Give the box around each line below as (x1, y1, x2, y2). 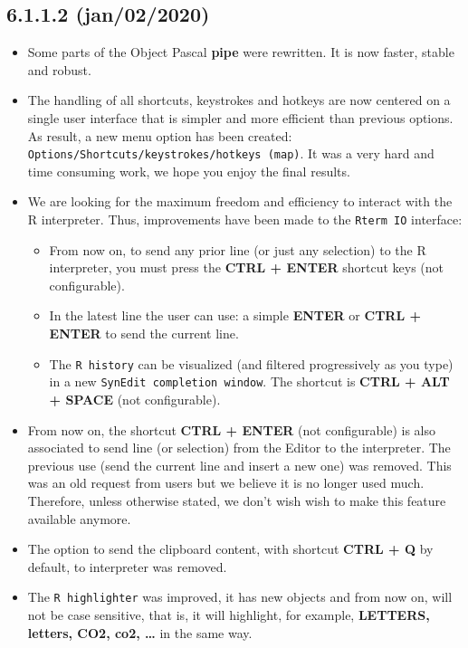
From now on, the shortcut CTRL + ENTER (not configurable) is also (27, 420, 435, 439)
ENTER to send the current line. (49, 324, 239, 343)
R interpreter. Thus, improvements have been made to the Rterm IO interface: (27, 210, 463, 229)
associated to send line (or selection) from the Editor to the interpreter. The (27, 438, 451, 457)
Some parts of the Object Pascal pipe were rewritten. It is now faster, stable (27, 43, 454, 62)
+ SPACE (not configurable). (49, 389, 221, 408)
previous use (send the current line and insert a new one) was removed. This (27, 455, 452, 474)
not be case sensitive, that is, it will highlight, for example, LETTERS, (27, 605, 430, 624)
